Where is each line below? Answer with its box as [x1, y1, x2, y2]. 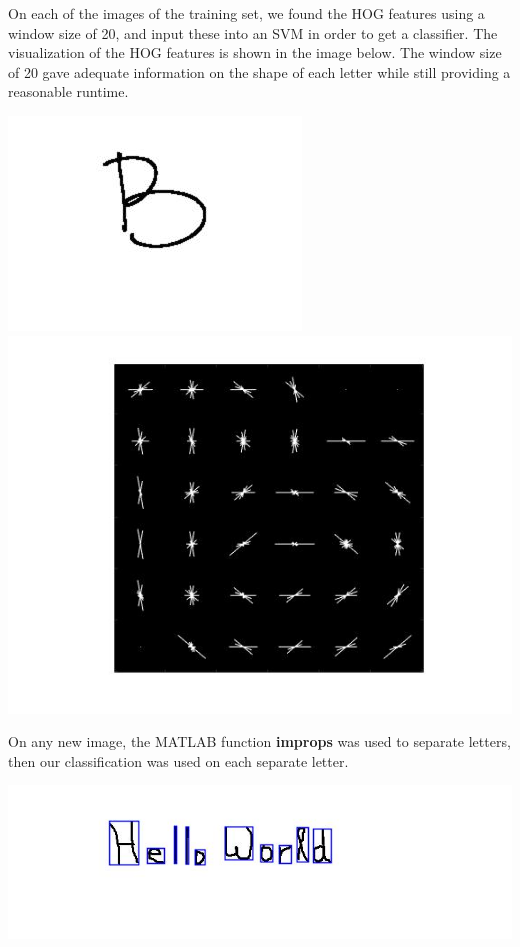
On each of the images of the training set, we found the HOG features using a [8, 3, 485, 23]
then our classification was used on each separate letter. [8, 750, 349, 771]
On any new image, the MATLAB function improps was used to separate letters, [8, 731, 511, 752]
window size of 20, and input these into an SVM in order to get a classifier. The [8, 22, 498, 43]
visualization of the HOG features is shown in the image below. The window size [8, 42, 502, 63]
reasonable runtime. [8, 81, 129, 102]
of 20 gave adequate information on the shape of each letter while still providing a [8, 61, 511, 82]
